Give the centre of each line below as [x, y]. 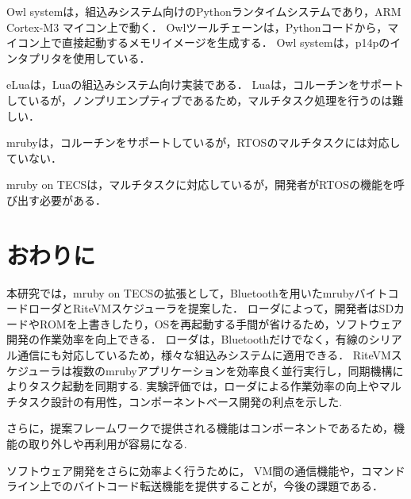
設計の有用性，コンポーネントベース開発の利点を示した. [196, 401]
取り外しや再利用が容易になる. [108, 443]
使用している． [111, 58]
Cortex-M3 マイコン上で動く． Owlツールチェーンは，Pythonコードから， [197, 27]
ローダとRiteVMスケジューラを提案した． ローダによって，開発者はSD [211, 308]
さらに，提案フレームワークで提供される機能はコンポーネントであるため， [200, 428]
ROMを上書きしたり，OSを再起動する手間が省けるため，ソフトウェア [221, 323]
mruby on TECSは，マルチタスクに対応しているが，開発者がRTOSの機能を [200, 184]
